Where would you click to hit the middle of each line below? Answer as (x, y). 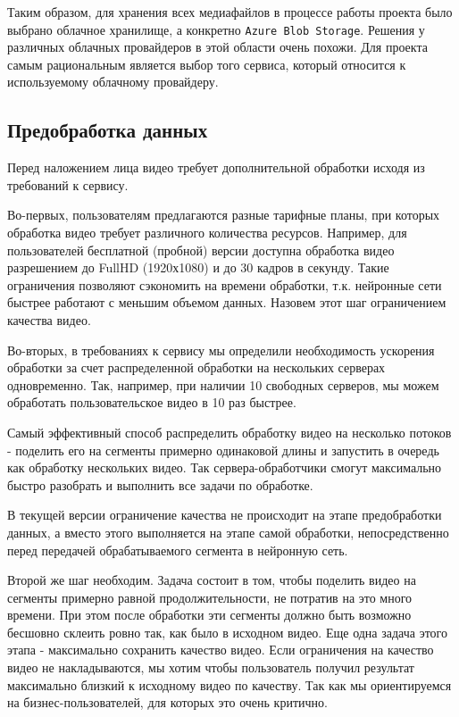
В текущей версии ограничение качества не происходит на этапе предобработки (225, 515)
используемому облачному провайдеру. (113, 82)
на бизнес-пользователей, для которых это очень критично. (167, 702)
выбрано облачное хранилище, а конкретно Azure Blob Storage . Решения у (216, 29)
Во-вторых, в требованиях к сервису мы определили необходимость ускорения (221, 350)
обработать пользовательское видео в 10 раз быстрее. (152, 402)
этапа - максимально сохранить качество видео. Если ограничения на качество (221, 650)
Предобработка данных (108, 130)
